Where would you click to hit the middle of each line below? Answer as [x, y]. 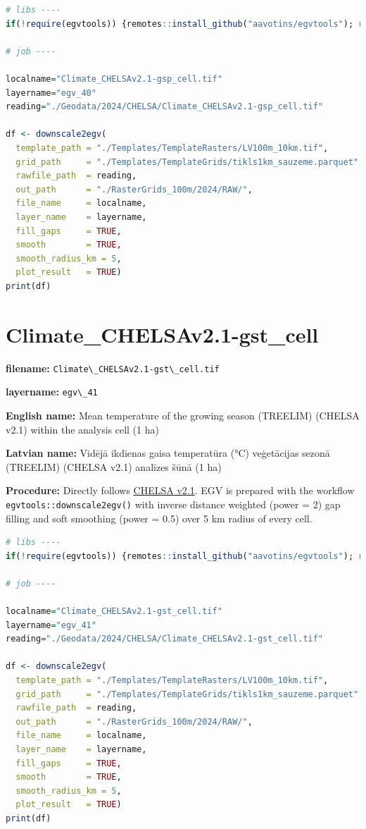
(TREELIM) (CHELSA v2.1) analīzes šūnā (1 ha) [114, 466]
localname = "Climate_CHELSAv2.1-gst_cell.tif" [114, 612]
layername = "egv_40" [51, 93]
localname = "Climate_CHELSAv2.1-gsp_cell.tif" [114, 79]
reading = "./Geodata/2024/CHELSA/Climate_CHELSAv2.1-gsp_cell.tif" [165, 107]
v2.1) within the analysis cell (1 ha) [82, 429]
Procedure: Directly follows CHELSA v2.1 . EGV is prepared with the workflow [180, 490]
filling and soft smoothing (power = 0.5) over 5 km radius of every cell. [159, 518]
